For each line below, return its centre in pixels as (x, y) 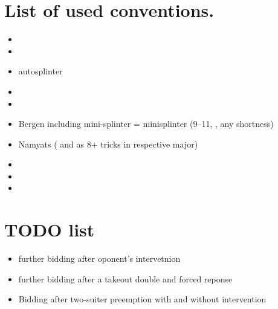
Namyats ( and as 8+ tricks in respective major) (108, 144)
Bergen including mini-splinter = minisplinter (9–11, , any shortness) (146, 124)
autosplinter (40, 71)
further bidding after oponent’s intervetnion (99, 259)
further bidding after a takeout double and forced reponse (125, 278)
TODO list (50, 229)
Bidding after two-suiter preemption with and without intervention (142, 299)
